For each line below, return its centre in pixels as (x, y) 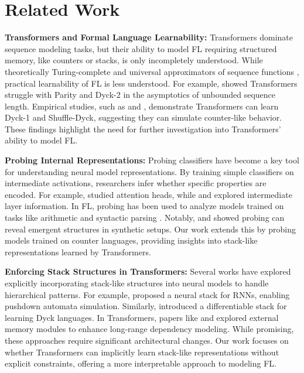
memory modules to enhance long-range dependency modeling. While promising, (149, 329)
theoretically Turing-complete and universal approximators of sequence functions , (152, 71)
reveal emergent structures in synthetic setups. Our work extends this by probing (151, 229)
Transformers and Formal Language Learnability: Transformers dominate (149, 37)
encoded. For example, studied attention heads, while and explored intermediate (148, 194)
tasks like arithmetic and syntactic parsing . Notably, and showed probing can (145, 218)
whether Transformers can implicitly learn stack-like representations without (142, 352)
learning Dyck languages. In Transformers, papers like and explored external (142, 317)
